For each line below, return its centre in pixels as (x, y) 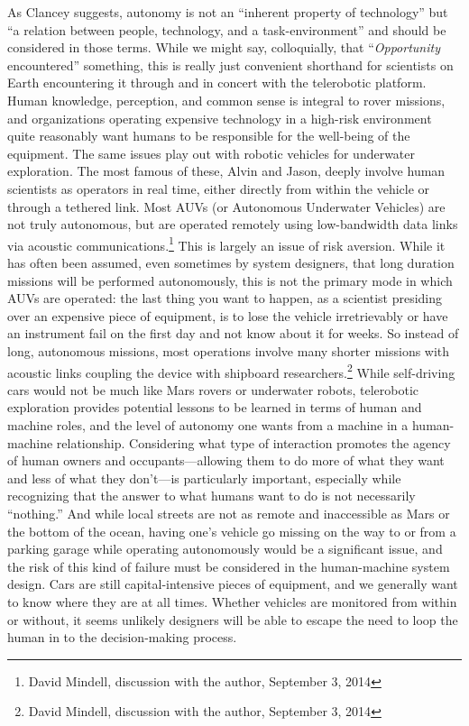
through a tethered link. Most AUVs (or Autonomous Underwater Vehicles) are (226, 206)
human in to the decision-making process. (122, 637)
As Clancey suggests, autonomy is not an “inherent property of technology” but (228, 12)
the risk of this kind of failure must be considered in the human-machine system (229, 566)
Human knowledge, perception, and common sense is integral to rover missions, (226, 100)
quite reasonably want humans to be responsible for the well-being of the (209, 136)
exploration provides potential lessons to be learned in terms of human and (215, 407)
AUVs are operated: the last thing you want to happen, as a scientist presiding (225, 298)
